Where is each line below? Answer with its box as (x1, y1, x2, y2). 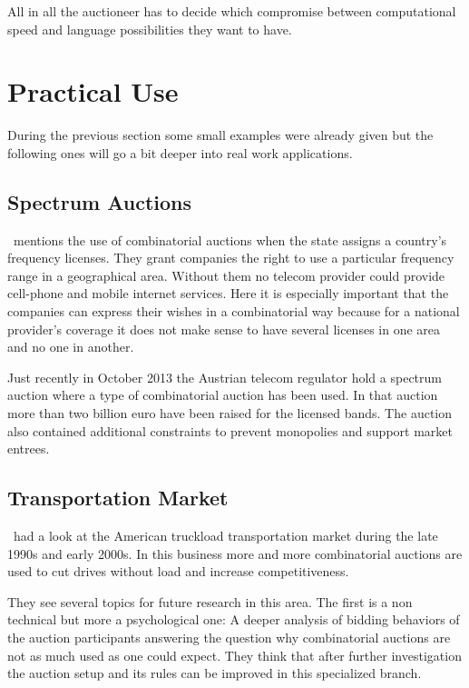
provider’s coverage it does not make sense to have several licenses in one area (7, 319, 441, 338)
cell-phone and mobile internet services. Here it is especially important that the (7, 284, 449, 303)
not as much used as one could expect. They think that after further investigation (7, 645, 462, 664)
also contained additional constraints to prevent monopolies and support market (7, 421, 453, 440)
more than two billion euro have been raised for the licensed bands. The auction (7, 404, 452, 423)
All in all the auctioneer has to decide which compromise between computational (7, 2, 456, 20)
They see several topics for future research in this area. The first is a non (7, 592, 413, 611)
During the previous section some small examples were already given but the (7, 125, 434, 145)
